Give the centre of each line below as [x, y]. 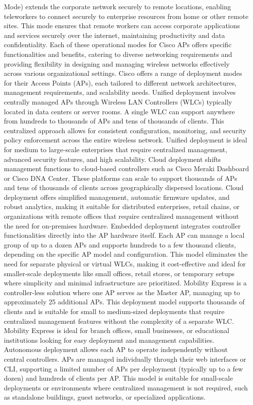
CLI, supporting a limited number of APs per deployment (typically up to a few [124, 368]
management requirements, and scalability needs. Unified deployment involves [120, 92]
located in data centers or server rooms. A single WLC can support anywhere [119, 111]
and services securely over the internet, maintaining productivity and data [115, 35]
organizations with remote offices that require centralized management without [121, 216]
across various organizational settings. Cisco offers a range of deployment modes [123, 73]
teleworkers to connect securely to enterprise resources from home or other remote [126, 16]
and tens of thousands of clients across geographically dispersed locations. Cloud [124, 187]
